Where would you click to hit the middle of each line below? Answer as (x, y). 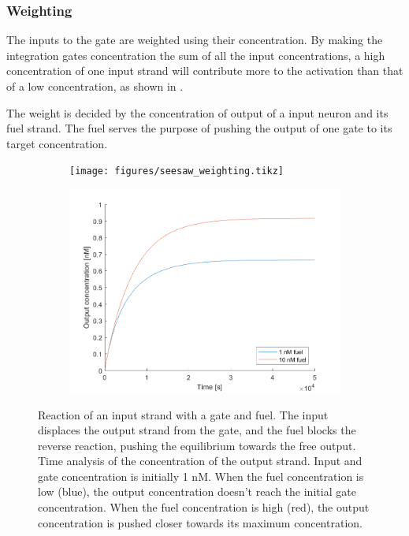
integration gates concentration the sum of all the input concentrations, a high (196, 55)
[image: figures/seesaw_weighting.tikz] (177, 171)
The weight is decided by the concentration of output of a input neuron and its (197, 112)
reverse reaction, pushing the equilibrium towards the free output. (197, 445)
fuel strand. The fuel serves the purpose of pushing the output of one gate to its (199, 128)
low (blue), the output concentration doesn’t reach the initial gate (197, 491)
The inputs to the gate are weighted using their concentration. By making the (195, 40)
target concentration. (57, 143)
